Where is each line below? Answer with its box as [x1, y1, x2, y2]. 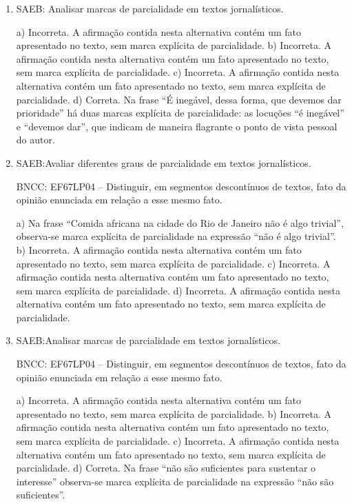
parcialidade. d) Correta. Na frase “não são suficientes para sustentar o [16, 461, 316, 475]
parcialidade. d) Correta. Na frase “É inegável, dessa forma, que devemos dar [16, 92, 342, 106]
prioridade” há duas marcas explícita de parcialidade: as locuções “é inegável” [16, 105, 344, 120]
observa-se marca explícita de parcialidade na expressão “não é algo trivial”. [16, 229, 336, 243]
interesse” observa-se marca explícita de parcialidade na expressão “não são [16, 474, 334, 488]
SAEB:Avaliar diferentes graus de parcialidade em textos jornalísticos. [16, 155, 311, 170]
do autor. [16, 132, 55, 147]
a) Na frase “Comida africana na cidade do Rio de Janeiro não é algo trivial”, [16, 215, 344, 230]
